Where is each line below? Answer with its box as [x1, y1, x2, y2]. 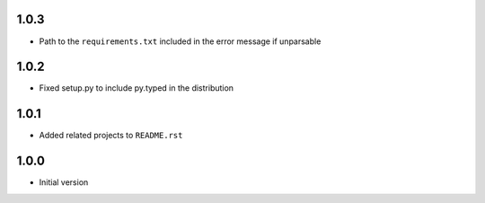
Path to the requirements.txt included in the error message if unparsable [39, 36, 322, 47]
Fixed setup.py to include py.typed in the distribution [39, 83, 234, 93]
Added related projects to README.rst [39, 130, 183, 141]
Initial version [39, 177, 89, 188]
